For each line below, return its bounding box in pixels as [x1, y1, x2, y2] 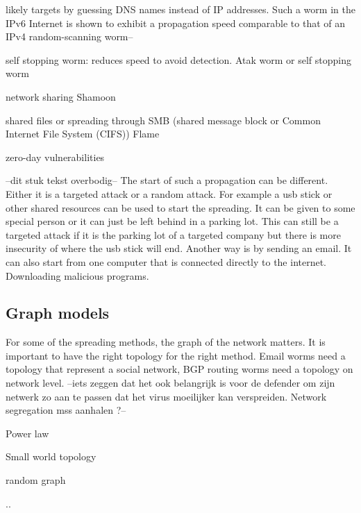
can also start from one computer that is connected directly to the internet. [6, 254, 327, 269]
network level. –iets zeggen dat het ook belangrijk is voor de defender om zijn [6, 376, 335, 390]
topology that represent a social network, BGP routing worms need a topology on [6, 362, 353, 376]
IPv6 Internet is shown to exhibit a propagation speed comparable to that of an [6, 15, 346, 30]
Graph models [6, 302, 110, 323]
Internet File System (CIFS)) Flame [6, 126, 160, 141]
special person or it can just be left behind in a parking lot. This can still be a [6, 214, 339, 228]
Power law [6, 426, 49, 440]
